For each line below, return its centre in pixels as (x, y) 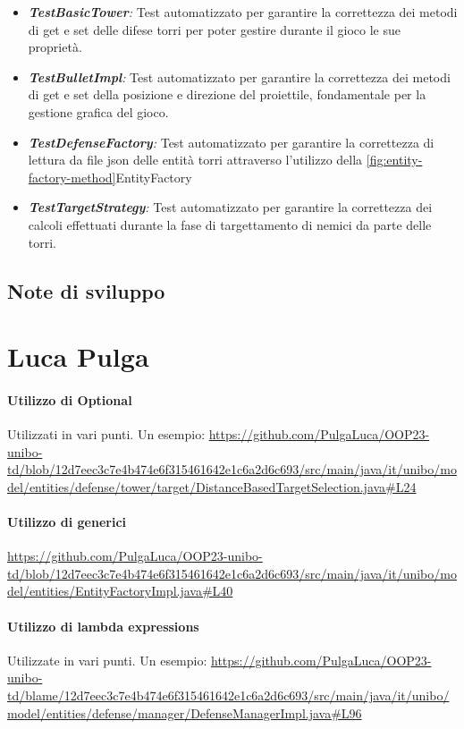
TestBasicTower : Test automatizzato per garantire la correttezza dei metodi (243, 12)
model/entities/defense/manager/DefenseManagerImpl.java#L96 (185, 712)
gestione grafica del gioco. (98, 111)
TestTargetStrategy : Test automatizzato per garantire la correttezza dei (230, 207)
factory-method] (72, 177)
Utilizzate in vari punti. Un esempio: (107, 660)
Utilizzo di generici (67, 522)
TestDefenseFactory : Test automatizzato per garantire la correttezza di (231, 142)
